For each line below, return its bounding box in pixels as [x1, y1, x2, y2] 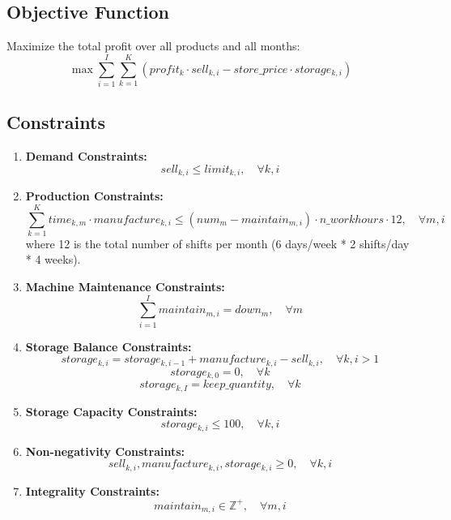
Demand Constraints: [25, 148, 147, 165]
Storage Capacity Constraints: [25, 402, 198, 419]
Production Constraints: [25, 187, 164, 204]
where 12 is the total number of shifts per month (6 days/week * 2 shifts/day [25, 234, 410, 251]
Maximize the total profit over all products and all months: [6, 37, 300, 54]
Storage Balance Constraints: [25, 337, 192, 355]
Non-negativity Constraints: [25, 442, 185, 459]
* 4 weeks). [25, 251, 81, 268]
